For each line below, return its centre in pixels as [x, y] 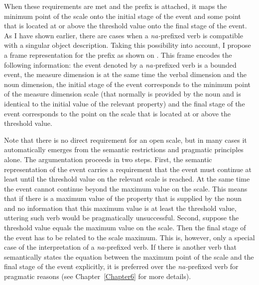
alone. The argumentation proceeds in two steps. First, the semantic [108, 159]
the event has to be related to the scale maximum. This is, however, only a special [129, 237]
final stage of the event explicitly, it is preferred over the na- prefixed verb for [121, 266]
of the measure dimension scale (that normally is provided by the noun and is [123, 94]
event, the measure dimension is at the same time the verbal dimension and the [125, 74]
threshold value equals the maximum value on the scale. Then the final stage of [125, 228]
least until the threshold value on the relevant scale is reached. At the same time [127, 179]
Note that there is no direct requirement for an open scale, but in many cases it [126, 140]
